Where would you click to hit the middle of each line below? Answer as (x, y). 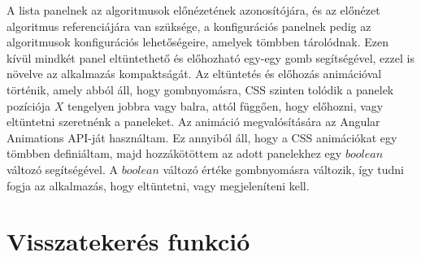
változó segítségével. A (63, 169)
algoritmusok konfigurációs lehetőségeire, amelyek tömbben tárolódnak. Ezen (197, 42)
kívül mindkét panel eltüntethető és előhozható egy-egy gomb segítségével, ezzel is (210, 57)
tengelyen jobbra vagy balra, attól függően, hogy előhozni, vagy (225, 105)
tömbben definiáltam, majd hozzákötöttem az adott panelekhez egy (174, 153)
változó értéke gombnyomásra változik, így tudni (283, 169)
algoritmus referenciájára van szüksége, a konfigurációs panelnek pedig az (189, 26)
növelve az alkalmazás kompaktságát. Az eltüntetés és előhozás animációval (194, 74)
